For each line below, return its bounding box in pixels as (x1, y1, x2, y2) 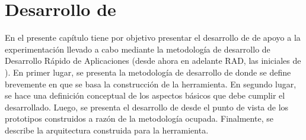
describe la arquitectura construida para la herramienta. (5, 123, 209, 136)
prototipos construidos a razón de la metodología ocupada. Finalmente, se (5, 112, 273, 125)
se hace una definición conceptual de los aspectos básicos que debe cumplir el (5, 89, 285, 102)
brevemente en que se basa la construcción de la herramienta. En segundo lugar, (5, 77, 297, 90)
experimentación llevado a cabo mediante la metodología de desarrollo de (5, 43, 270, 55)
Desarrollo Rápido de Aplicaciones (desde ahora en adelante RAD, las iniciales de (5, 54, 301, 67)
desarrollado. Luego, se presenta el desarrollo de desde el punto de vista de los (5, 100, 289, 113)
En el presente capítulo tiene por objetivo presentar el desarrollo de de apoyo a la (5, 31, 301, 44)
